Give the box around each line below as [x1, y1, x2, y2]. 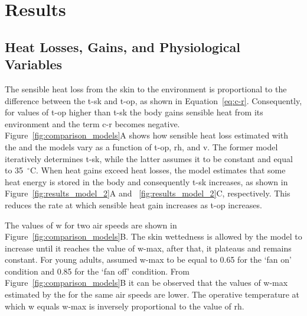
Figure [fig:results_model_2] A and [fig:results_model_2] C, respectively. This [5, 187, 290, 199]
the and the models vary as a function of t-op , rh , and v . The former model [5, 140, 278, 153]
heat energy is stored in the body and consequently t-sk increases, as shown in [5, 175, 288, 188]
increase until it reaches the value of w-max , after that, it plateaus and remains [5, 241, 292, 254]
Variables [5, 55, 63, 73]
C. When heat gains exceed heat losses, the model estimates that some [30, 164, 286, 176]
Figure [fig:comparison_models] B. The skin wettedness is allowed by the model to [5, 230, 302, 243]
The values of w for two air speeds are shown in [5, 218, 177, 231]
